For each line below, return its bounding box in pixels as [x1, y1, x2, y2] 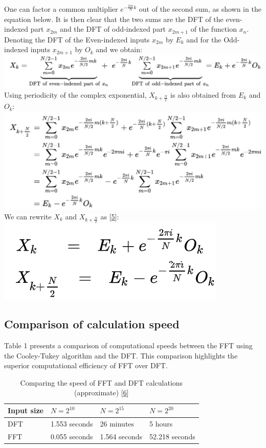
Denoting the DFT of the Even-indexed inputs [4, 34, 150, 44]
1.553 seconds [50, 418, 93, 429]
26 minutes [100, 418, 135, 429]
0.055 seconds [50, 431, 93, 441]
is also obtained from [170, 89, 236, 100]
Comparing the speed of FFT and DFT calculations [20, 377, 183, 388]
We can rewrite [4, 211, 52, 221]
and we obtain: [96, 44, 142, 55]
